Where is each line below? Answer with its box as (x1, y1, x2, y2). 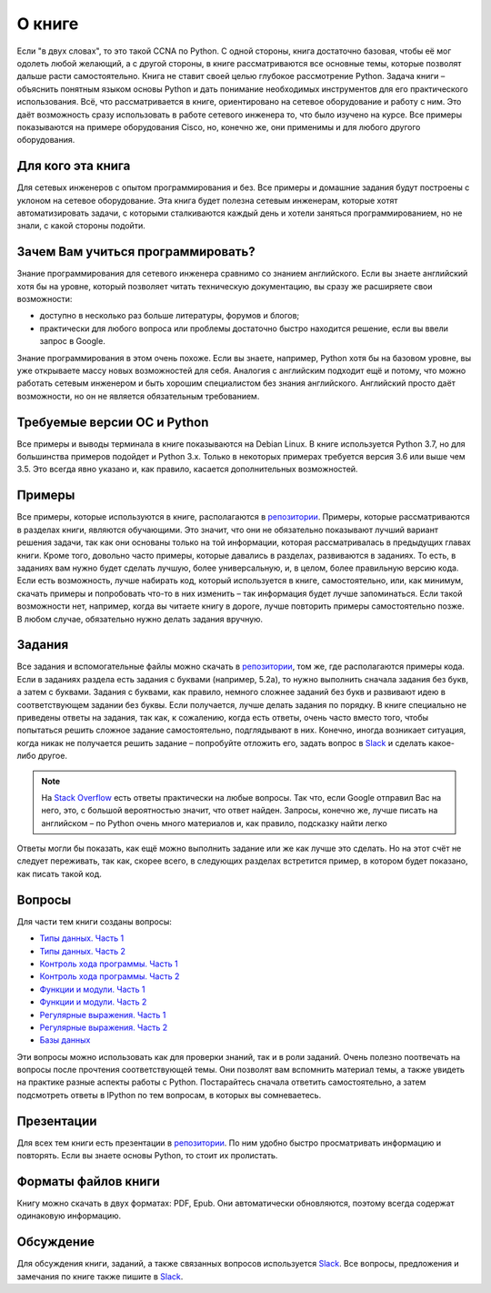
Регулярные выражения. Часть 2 (39, 1022, 168, 1033)
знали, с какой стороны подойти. (16, 220, 145, 231)
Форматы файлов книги (16, 1174, 161, 1189)
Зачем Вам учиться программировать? (16, 244, 256, 259)
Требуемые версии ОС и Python (16, 414, 209, 429)
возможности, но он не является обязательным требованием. (16, 390, 260, 401)
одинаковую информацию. (16, 1210, 122, 1221)
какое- (428, 737, 455, 748)
